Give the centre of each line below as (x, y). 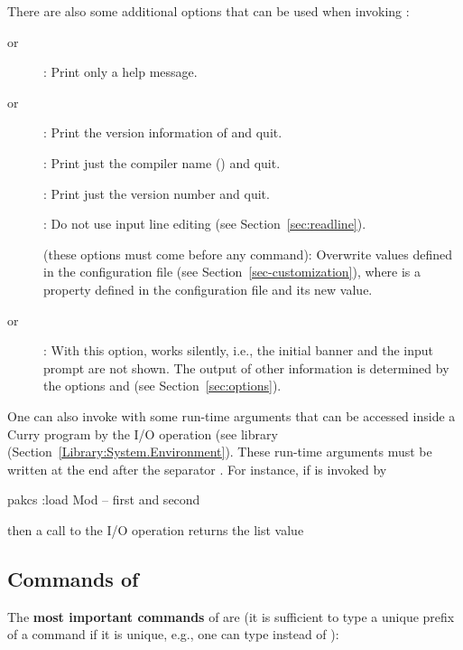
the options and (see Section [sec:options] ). (162, 386)
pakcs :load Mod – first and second (104, 499)
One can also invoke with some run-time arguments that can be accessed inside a (231, 415)
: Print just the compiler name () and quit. (162, 162)
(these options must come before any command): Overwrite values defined (248, 254)
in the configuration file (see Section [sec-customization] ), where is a (232, 272)
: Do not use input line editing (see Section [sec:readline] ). (205, 224)
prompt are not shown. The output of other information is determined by (246, 367)
